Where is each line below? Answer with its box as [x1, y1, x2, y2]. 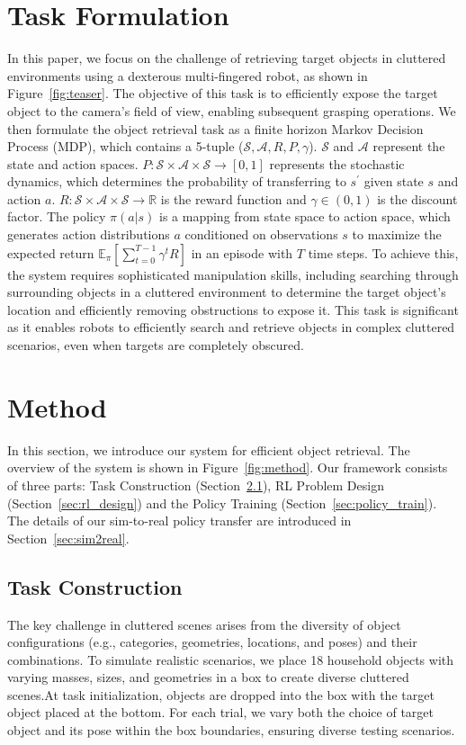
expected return [7, 243, 94, 262]
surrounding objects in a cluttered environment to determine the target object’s [7, 283, 446, 301]
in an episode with [191, 243, 293, 262]
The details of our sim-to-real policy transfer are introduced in [7, 511, 352, 530]
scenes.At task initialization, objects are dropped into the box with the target [7, 685, 435, 704]
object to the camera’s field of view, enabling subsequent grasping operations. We [7, 101, 456, 120]
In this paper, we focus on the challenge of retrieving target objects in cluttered [7, 49, 446, 67]
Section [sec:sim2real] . [7, 528, 130, 547]
